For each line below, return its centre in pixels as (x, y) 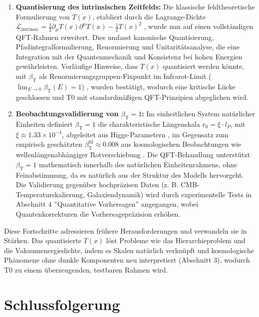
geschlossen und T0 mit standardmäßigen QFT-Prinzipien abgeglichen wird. (132, 97)
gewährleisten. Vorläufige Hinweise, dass (77, 66)
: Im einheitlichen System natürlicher (199, 114)
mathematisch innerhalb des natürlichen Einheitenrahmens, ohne (138, 164)
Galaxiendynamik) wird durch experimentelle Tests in (169, 194)
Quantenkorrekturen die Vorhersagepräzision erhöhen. (98, 213)
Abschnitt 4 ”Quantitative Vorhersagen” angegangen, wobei (107, 204)
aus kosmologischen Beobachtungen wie (181, 144)
